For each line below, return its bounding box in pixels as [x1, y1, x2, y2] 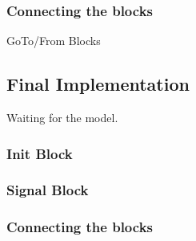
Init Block [6, 143, 73, 163]
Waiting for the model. [6, 109, 118, 126]
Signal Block [6, 180, 89, 200]
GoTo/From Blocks [6, 32, 101, 49]
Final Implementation [6, 71, 190, 96]
